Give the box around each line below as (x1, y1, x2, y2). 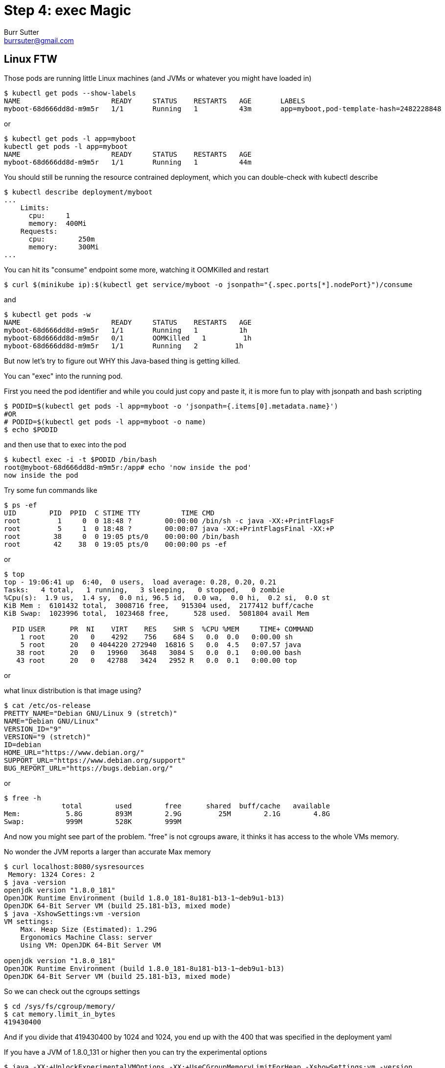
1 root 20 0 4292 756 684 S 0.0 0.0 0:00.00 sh (20, 632, 293, 641)
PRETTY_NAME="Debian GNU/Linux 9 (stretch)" (4, 709, 178, 717)
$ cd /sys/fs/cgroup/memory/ (4, 1002, 116, 1010)
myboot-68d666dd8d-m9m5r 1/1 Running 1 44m (4, 158, 252, 166)
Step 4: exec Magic (4, 2, 131, 19)
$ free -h (4, 794, 41, 802)
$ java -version (4, 878, 66, 886)
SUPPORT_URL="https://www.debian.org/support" (4, 756, 186, 764)
